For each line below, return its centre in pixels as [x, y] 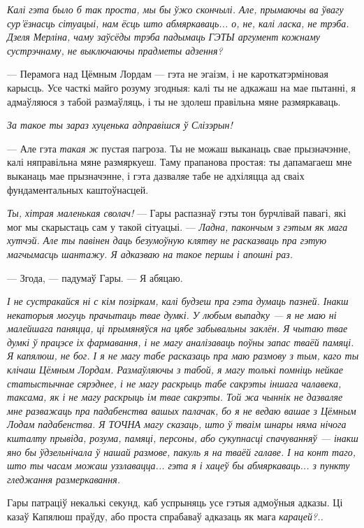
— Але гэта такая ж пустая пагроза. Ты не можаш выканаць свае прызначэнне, [179, 148]
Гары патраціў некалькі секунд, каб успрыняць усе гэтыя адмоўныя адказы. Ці [175, 502]
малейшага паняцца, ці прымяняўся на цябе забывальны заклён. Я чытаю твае [177, 328]
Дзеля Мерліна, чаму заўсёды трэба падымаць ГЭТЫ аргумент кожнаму [164, 37]
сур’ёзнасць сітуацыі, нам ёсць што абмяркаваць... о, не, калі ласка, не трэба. [178, 23]
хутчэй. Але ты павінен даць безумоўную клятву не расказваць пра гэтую [167, 240]
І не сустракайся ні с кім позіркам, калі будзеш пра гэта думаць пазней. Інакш [178, 301]
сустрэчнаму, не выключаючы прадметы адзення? [115, 50]
